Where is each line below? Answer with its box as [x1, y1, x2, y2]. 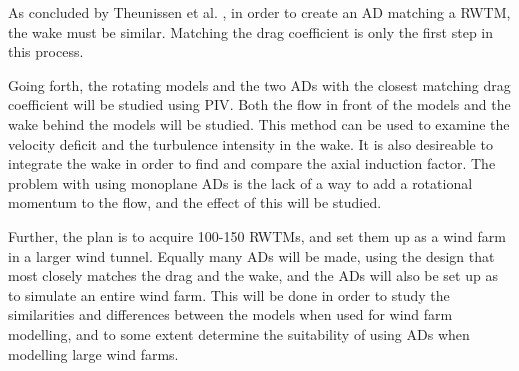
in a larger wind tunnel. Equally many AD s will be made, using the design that [8, 245, 495, 266]
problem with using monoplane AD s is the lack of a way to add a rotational [8, 172, 473, 193]
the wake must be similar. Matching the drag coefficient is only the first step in [8, 21, 494, 42]
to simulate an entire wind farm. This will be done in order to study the [8, 284, 450, 305]
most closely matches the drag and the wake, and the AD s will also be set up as [8, 265, 498, 286]
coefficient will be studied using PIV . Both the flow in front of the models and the [8, 94, 511, 115]
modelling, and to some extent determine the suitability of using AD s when [8, 323, 470, 344]
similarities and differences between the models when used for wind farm [8, 304, 453, 325]
